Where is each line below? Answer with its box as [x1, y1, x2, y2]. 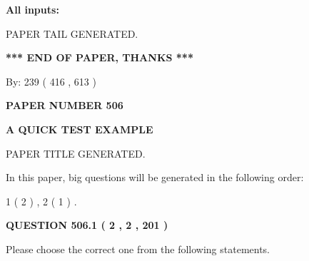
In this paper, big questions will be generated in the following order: [6, 170, 304, 185]
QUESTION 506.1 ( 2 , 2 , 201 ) [6, 217, 168, 232]
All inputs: [6, 2, 59, 16]
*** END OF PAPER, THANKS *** [6, 50, 193, 65]
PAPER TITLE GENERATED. [6, 145, 146, 160]
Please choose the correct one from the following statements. [6, 241, 270, 256]
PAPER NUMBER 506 [6, 98, 123, 113]
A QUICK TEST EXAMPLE [6, 121, 153, 136]
